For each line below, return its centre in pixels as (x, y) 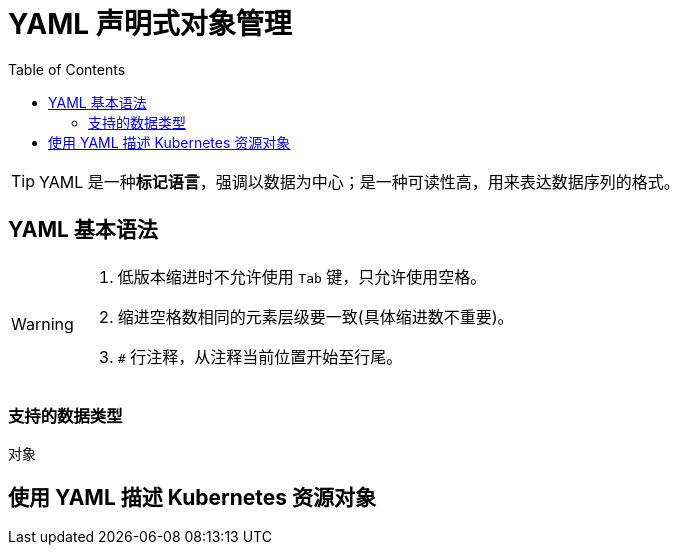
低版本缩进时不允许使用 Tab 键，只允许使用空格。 (302, 276)
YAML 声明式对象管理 (150, 24)
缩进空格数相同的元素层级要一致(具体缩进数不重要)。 (315, 316)
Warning (42, 323)
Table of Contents (67, 69)
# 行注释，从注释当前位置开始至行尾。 (260, 356)
